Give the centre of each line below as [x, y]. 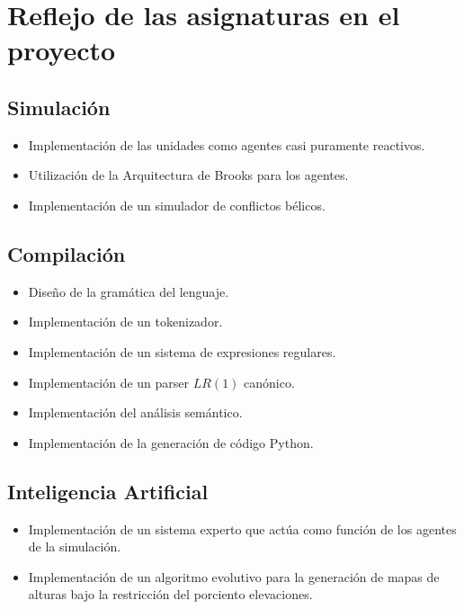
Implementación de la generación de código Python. [171, 442]
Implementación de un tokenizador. [125, 322]
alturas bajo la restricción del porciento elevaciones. [170, 594]
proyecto [62, 50]
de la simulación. [75, 546]
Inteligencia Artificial [108, 491]
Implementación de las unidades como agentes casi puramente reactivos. [227, 144]
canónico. [269, 382]
